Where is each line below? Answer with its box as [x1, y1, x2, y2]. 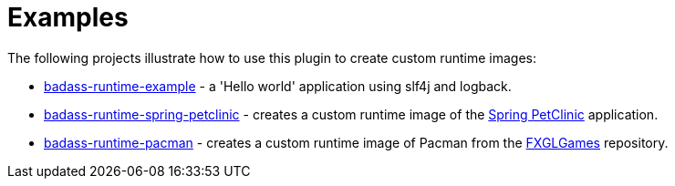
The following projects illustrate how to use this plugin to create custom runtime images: [7, 49, 536, 66]
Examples [7, 2, 129, 33]
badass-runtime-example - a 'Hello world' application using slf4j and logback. [44, 77, 512, 94]
